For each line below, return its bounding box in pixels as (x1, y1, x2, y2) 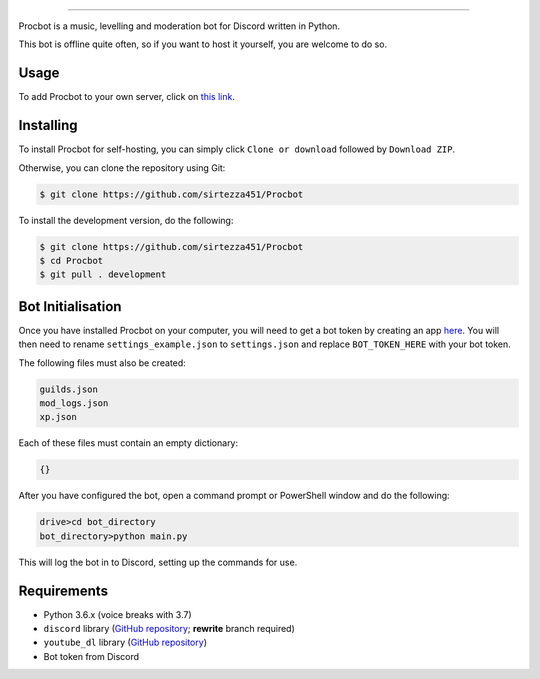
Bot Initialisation (18, 298, 122, 315)
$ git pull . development (39, 269, 167, 280)
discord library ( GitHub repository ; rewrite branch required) (43, 622, 295, 634)
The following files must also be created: (18, 356, 187, 369)
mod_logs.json (39, 397, 109, 409)
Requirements (18, 582, 109, 599)
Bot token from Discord (43, 650, 140, 662)
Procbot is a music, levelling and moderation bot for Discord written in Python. (18, 20, 340, 32)
